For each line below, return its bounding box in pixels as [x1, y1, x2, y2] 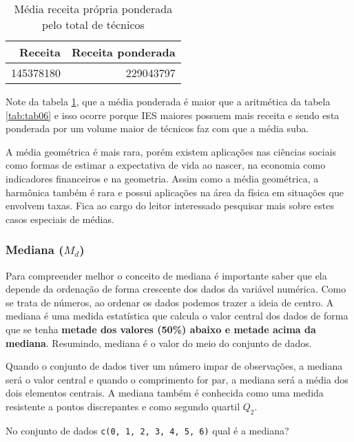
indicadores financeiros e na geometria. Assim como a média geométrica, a [6, 171, 319, 185]
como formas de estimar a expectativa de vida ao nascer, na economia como [6, 158, 326, 172]
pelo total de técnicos [41, 17, 145, 32]
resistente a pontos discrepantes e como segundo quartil [6, 399, 240, 413]
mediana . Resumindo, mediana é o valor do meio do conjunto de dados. [6, 335, 312, 350]
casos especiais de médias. [6, 211, 114, 226]
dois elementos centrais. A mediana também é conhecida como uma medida [6, 386, 324, 400]
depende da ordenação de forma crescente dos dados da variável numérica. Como [6, 282, 346, 296]
